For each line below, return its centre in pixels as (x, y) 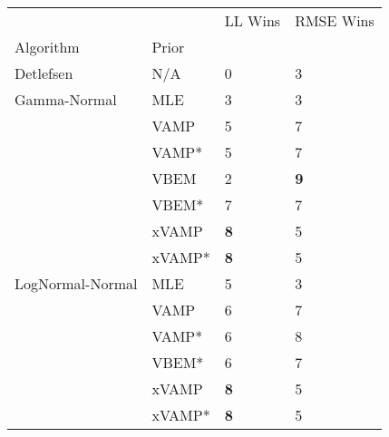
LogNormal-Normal (76, 283)
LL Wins (253, 20)
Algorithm (47, 47)
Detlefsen (44, 73)
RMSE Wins (335, 20)
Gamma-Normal (66, 99)
